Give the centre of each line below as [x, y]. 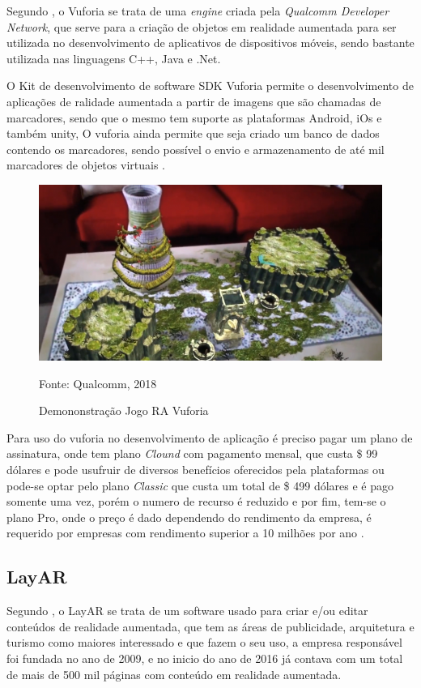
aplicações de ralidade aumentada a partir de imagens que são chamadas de [194, 101]
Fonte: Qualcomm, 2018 [98, 383]
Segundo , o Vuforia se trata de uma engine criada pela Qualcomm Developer [198, 11]
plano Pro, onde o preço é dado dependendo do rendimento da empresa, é [189, 517]
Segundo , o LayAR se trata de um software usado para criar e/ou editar [187, 611]
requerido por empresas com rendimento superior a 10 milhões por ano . [185, 533]
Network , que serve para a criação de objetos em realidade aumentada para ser [202, 26]
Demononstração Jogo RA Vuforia [124, 410]
